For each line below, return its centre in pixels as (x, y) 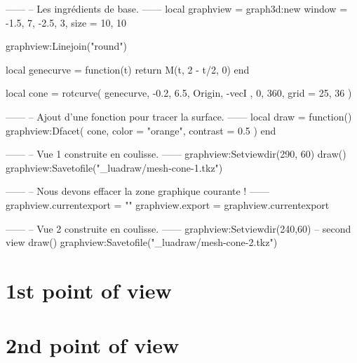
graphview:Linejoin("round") (66, 46)
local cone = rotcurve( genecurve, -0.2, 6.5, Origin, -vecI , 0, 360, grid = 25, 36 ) (179, 93)
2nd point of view (93, 345)
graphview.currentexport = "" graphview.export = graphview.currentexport (168, 204)
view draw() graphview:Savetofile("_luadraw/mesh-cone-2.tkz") (142, 242)
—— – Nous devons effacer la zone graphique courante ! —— (137, 191)
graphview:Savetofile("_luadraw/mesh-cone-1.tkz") (114, 167)
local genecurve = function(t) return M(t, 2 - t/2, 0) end (128, 69)
